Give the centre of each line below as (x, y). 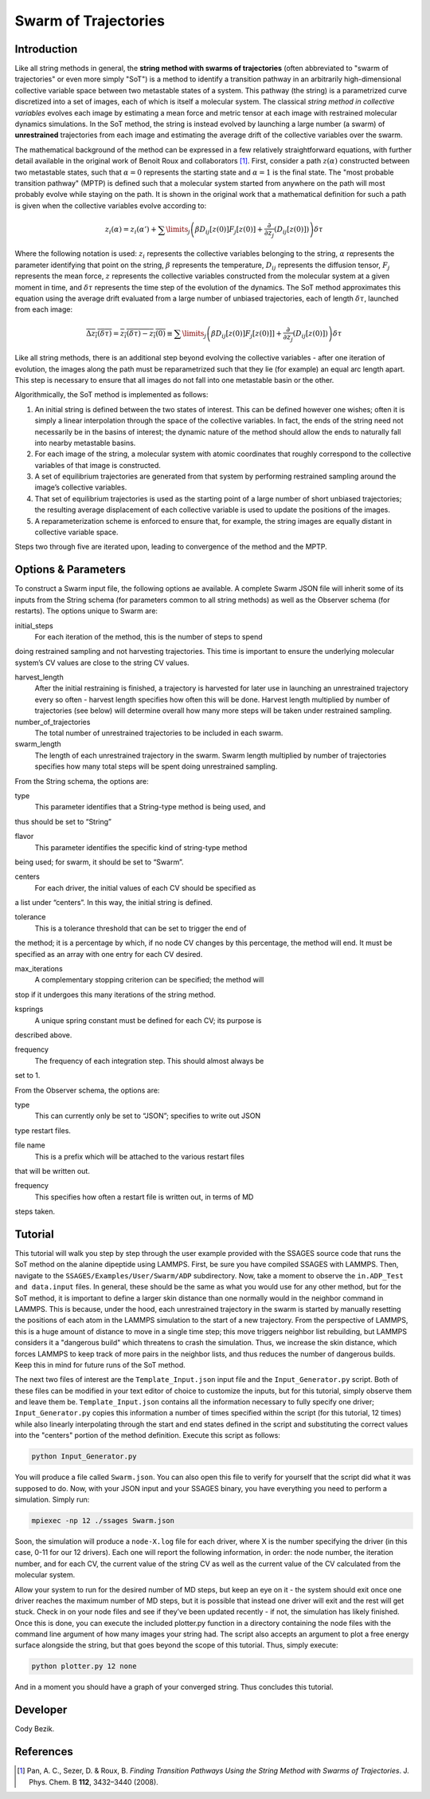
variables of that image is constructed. (98, 465)
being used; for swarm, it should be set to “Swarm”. (99, 862)
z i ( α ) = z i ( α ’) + (131, 230)
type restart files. (43, 1130)
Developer (41, 1710)
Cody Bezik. (35, 1729)
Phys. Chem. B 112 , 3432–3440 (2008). (94, 1781)
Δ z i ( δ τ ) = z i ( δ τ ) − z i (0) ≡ (130, 335)
